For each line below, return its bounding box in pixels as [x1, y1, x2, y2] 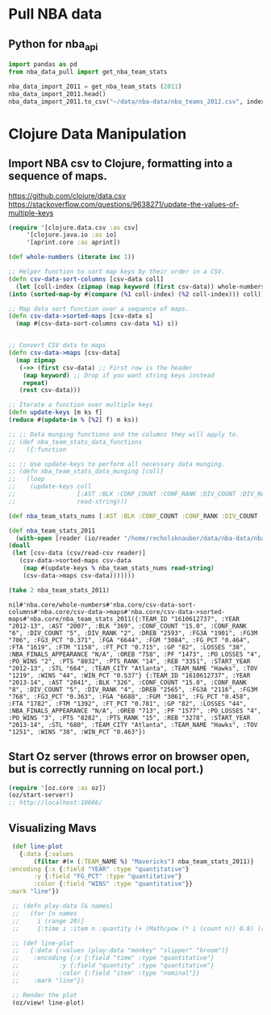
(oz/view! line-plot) [11, 998, 85, 1007]
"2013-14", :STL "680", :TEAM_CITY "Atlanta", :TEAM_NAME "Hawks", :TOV [8, 721, 258, 729]
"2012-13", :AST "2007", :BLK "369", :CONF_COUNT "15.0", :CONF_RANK [8, 622, 248, 630]
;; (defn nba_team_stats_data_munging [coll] [8, 467, 164, 476]
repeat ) [23, 378, 48, 387]
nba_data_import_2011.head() [8, 90, 106, 98]
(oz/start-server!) [8, 792, 74, 800]
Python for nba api [8, 37, 98, 52]
